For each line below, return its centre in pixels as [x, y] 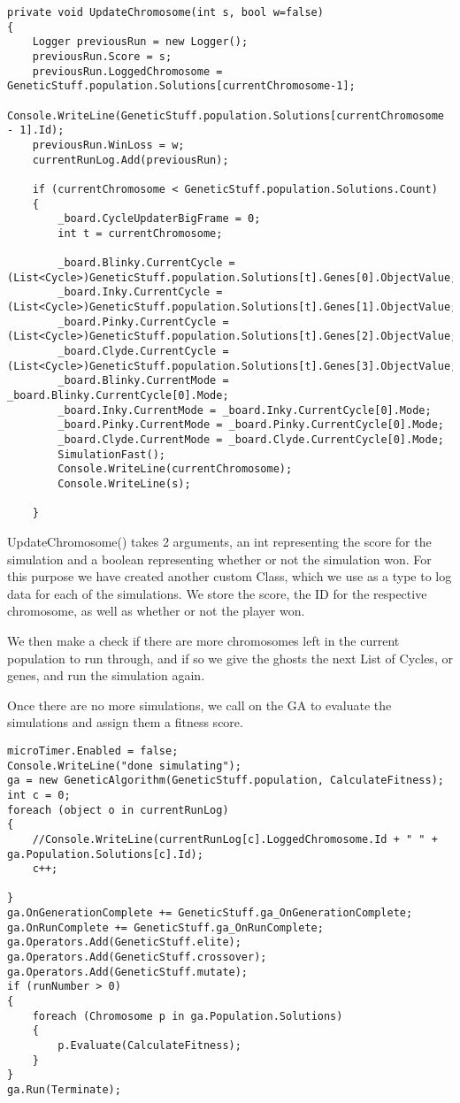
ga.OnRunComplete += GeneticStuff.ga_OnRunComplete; [165, 927]
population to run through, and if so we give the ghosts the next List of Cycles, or [230, 658]
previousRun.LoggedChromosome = [127, 71]
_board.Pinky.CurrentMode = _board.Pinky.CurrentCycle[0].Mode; [251, 425]
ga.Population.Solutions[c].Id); [105, 854]
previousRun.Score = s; [102, 56]
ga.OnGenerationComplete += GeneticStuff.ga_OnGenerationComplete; [210, 913]
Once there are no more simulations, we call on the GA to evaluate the [199, 705]
